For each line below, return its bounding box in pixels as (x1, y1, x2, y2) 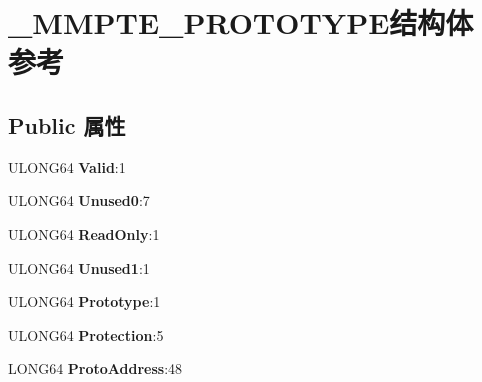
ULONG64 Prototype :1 (8, 291, 161, 312)
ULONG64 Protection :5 (8, 324, 164, 345)
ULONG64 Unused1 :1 (8, 257, 150, 278)
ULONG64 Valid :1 (8, 156, 126, 177)
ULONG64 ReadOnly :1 (8, 223, 160, 244)
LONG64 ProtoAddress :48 (8, 358, 183, 379)
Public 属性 (8, 109, 126, 140)
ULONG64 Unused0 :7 (8, 190, 150, 211)
